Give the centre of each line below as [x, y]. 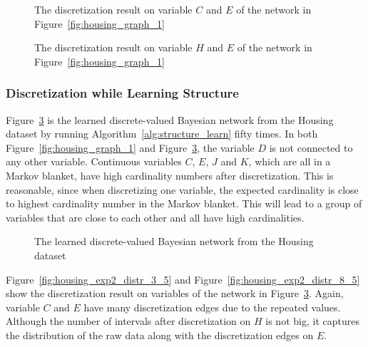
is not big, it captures [312, 321]
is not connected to [311, 147]
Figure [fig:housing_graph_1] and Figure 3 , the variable [130, 147]
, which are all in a [290, 161]
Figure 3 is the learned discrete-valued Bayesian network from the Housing [170, 119]
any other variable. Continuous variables [94, 161]
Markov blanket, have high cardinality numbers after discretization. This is [170, 175]
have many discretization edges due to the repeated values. [212, 307]
